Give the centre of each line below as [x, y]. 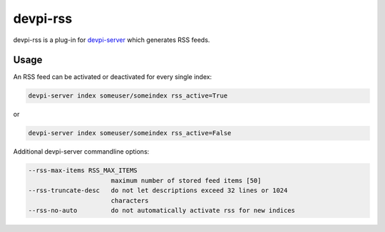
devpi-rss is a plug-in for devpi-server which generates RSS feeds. [112, 40]
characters [130, 200]
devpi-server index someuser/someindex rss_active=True [128, 96]
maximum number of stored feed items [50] [186, 180]
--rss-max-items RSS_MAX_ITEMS [83, 170]
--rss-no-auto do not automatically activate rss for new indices [162, 210]
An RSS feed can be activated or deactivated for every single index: [113, 77]
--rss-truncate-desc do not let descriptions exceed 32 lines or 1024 [158, 191]
